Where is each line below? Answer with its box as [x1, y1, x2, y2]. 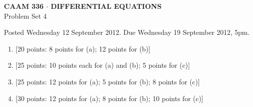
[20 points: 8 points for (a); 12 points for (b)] [15, 43, 151, 53]
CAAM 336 [4, 1, 44, 11]
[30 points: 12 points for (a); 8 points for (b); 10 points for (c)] [15, 93, 203, 103]
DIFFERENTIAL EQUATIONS [51, 1, 162, 11]
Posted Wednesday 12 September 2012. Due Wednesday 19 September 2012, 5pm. [4, 27, 250, 37]
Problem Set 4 [4, 10, 47, 21]
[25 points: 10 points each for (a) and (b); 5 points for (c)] [15, 60, 190, 70]
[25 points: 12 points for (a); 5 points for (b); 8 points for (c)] [15, 76, 200, 86]
